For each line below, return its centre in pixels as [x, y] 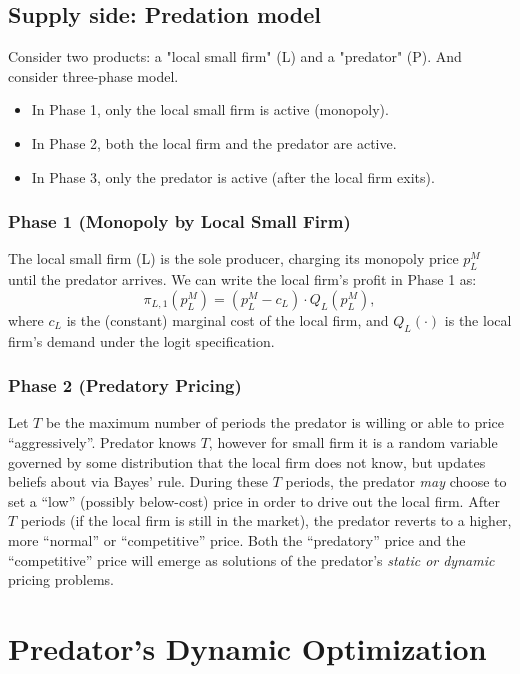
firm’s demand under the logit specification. [141, 340]
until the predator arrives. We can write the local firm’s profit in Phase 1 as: [242, 279]
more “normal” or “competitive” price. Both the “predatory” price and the [237, 539]
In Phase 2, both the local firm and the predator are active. [214, 142]
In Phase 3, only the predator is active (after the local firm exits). [233, 176]
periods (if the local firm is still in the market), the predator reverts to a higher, [266, 520]
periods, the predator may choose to [396, 481]
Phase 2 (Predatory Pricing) [125, 385]
